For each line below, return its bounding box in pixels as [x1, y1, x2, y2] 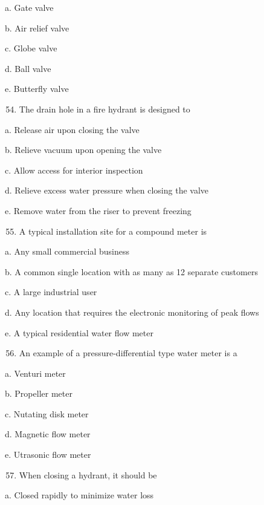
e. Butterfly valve [5, 82, 69, 95]
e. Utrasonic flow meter [5, 448, 91, 461]
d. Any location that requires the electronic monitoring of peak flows [5, 305, 259, 318]
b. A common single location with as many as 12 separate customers [5, 265, 258, 278]
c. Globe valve [5, 42, 57, 54]
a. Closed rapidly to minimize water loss [5, 489, 154, 501]
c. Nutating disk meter [5, 407, 89, 420]
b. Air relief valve [5, 21, 69, 34]
